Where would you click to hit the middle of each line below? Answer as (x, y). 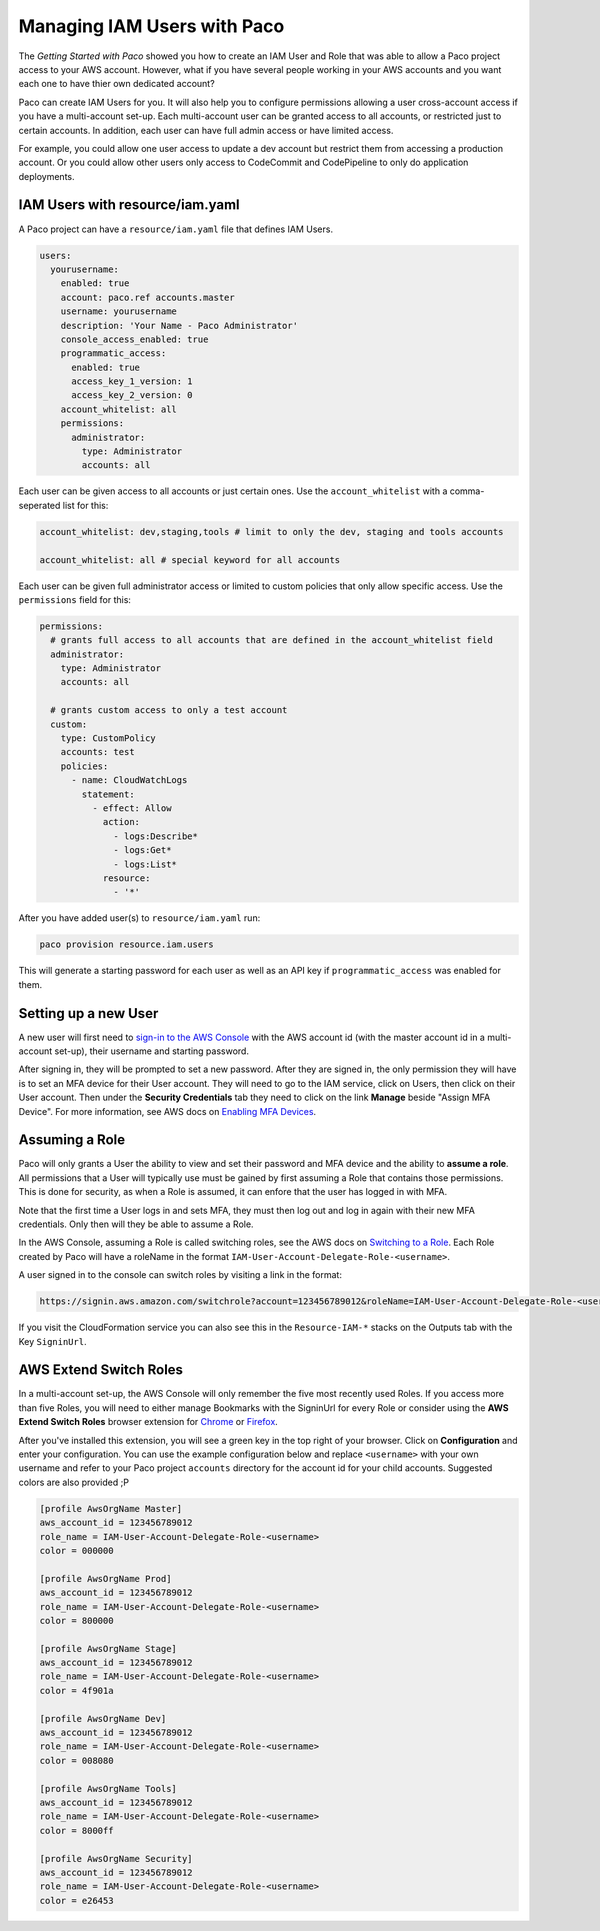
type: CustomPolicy (108, 738)
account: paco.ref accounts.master (147, 297)
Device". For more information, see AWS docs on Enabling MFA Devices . (167, 1111)
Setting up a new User (88, 1013)
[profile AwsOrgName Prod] (105, 1578)
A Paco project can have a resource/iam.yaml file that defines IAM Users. (176, 229)
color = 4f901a (76, 1690)
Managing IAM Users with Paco (151, 26)
